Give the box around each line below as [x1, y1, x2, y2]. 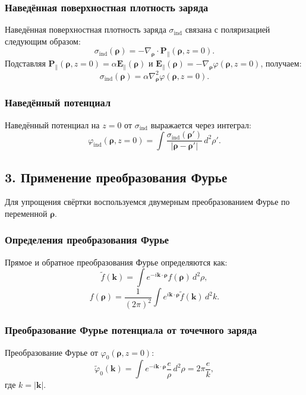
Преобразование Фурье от [5, 346, 98, 358]
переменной [5, 207, 48, 219]
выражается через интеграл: [150, 118, 251, 131]
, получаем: [260, 57, 302, 69]
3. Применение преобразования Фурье [5, 168, 228, 186]
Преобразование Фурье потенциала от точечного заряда [5, 323, 257, 337]
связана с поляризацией [185, 23, 270, 36]
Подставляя [5, 57, 46, 69]
